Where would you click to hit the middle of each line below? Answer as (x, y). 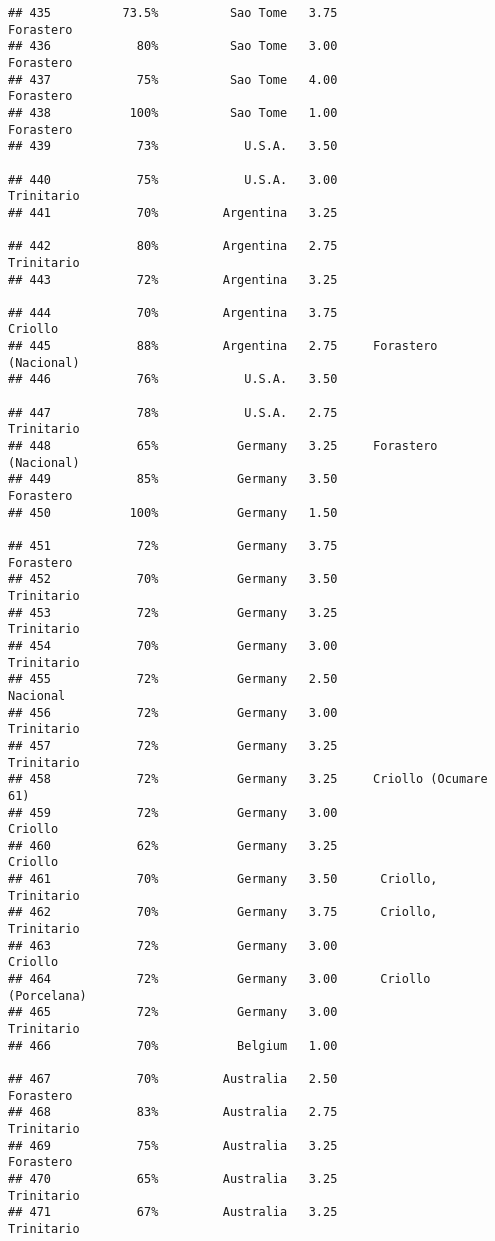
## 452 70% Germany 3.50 (173, 579)
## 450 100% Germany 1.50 (173, 512)
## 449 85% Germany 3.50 (173, 479)
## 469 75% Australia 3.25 (173, 1145)
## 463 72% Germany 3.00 (173, 945)
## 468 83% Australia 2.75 (173, 1112)
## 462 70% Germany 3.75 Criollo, (223, 912)
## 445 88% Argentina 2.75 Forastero (223, 346)
